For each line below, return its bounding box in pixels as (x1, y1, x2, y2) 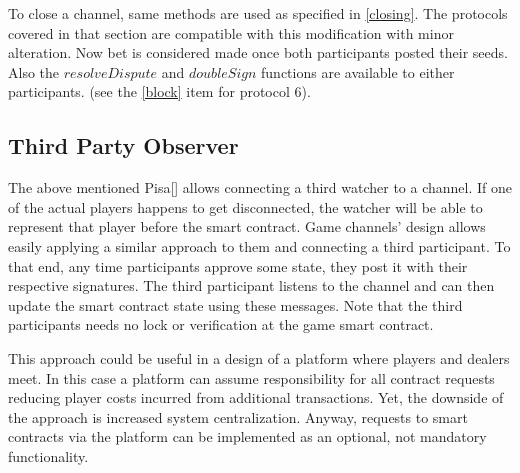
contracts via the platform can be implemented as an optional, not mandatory (8, 426, 487, 447)
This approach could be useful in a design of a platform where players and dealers (8, 347, 510, 368)
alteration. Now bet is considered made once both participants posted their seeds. (8, 42, 508, 63)
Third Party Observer (8, 130, 239, 161)
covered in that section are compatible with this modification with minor (8, 22, 454, 43)
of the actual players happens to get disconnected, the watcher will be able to (8, 196, 483, 217)
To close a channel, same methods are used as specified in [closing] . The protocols (8, 3, 508, 23)
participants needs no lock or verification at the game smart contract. (8, 314, 434, 335)
